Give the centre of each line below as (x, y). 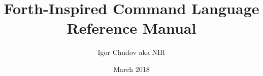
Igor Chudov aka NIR (131, 52)
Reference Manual (131, 28)
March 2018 (131, 69)
